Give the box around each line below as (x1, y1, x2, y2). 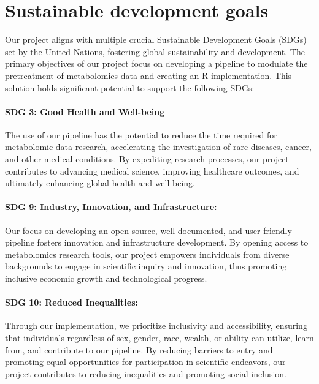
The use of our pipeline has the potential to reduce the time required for (5, 128, 277, 141)
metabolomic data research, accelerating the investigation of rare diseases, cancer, (5, 140, 312, 153)
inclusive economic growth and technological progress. (5, 272, 207, 285)
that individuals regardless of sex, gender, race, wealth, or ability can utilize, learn (5, 331, 314, 344)
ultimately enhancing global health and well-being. (5, 176, 195, 189)
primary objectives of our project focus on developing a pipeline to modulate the (5, 57, 308, 70)
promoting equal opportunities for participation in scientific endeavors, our (5, 355, 286, 368)
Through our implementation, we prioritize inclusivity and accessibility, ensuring (5, 319, 307, 332)
